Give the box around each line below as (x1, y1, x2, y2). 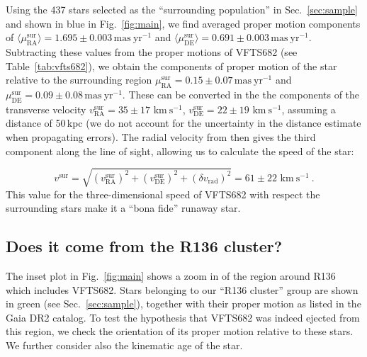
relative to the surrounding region (6, 72, 152, 87)
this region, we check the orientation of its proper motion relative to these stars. (6, 324, 354, 339)
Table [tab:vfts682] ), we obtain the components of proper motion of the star (6, 58, 337, 73)
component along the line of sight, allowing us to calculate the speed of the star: (6, 143, 354, 158)
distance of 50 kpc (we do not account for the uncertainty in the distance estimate (6, 115, 361, 130)
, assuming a (281, 101, 336, 116)
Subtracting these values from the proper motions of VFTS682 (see (6, 44, 298, 59)
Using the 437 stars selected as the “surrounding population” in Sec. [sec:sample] (6, 2, 358, 16)
